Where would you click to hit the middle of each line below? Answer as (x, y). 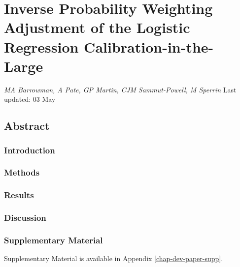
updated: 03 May (30, 99)
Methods (22, 172)
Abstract (27, 126)
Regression (41, 46)
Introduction (30, 150)
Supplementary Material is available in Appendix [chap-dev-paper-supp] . (114, 258)
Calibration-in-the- (149, 46)
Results (19, 195)
